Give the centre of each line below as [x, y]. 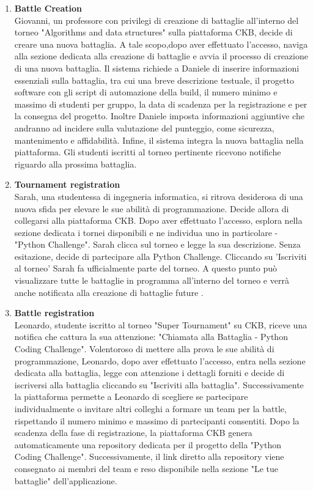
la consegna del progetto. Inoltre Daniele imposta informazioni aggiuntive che [159, 116]
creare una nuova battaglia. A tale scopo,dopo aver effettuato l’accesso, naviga [161, 44]
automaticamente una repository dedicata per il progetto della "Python [148, 444]
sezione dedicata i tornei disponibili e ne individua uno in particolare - [146, 232]
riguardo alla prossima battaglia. [75, 164]
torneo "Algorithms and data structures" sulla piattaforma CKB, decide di [153, 32]
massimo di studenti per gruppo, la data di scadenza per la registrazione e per [161, 104]
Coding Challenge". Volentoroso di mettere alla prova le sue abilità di [144, 349]
